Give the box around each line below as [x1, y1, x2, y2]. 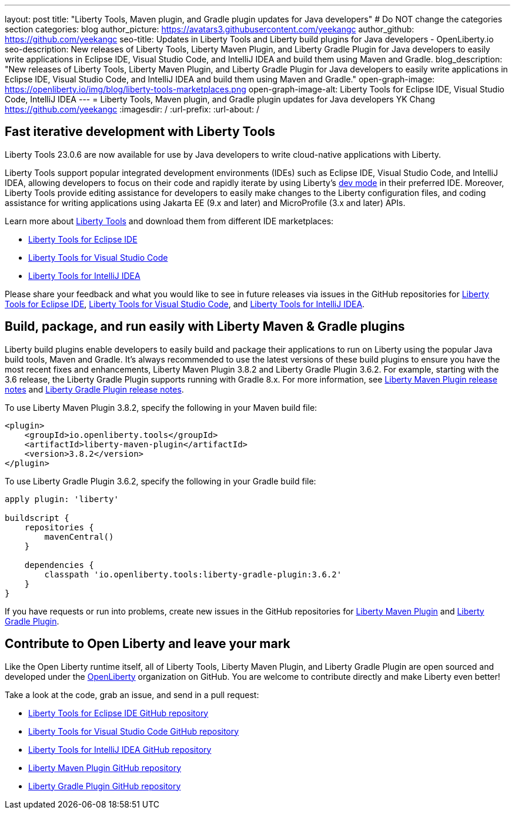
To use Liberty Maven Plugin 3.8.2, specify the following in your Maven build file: [5, 402, 317, 413]
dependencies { [24, 560, 94, 570]
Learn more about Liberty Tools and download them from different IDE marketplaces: [5, 215, 334, 226]
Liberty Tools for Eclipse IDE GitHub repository [28, 707, 209, 718]
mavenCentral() [44, 531, 114, 541]
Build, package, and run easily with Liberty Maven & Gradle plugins [5, 319, 405, 334]
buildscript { [5, 513, 69, 523]
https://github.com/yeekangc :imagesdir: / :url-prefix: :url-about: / [5, 104, 259, 114]
